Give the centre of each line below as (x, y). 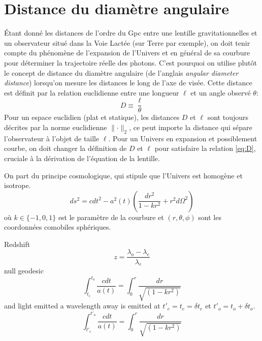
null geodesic (24, 271)
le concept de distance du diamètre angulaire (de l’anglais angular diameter (121, 72)
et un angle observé (221, 92)
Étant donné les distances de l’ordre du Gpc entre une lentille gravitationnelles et (131, 33)
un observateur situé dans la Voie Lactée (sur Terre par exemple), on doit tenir (127, 42)
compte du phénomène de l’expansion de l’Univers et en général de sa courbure (127, 53)
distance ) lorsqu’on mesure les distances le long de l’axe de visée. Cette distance (128, 83)
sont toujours (228, 117)
